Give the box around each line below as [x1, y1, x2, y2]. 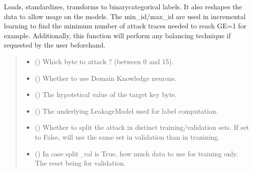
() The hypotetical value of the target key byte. [35, 89, 177, 99]
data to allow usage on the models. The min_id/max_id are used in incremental [4, 11, 246, 21]
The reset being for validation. [35, 158, 126, 168]
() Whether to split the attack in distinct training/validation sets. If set [35, 122, 249, 132]
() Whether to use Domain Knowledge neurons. [35, 73, 177, 83]
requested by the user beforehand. [4, 40, 105, 50]
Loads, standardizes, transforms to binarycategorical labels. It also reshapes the [4, 1, 242, 11]
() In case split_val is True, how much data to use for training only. [35, 148, 238, 158]
